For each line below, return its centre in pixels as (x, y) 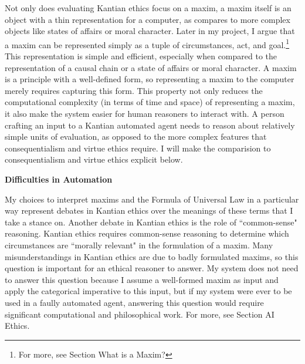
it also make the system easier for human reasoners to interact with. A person (145, 113)
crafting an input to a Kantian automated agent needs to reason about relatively (150, 125)
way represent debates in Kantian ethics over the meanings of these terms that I (149, 210)
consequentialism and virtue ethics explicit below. (94, 159)
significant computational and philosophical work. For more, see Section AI (140, 314)
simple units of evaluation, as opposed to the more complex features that (136, 136)
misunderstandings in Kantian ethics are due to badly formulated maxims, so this (152, 256)
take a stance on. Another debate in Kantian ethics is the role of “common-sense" (151, 222)
